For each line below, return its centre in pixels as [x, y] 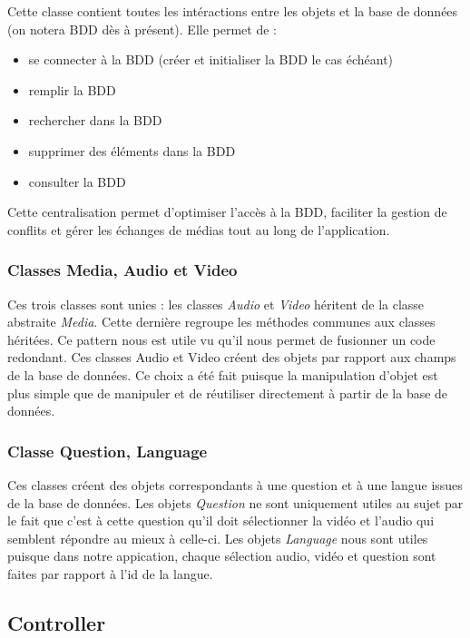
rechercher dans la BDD [95, 120]
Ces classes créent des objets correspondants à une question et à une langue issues [235, 484]
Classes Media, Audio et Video [122, 270]
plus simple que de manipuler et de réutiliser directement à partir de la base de [228, 393]
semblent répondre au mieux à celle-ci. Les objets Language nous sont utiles [218, 538]
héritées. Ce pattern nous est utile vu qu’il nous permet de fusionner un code [221, 339]
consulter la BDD [77, 181]
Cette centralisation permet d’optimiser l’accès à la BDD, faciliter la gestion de [227, 212]
